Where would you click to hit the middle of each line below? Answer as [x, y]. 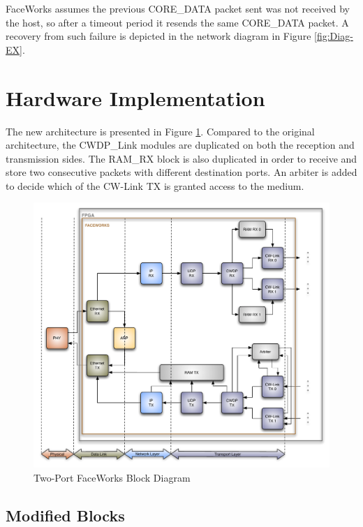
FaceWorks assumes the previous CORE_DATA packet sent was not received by [178, 8]
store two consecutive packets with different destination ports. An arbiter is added [181, 172]
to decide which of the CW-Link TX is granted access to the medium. [155, 185]
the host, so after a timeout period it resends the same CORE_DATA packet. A [177, 22]
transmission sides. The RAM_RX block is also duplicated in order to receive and [181, 158]
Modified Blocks [65, 515]
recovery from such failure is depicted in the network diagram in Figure [158, 36]
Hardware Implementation [135, 97]
